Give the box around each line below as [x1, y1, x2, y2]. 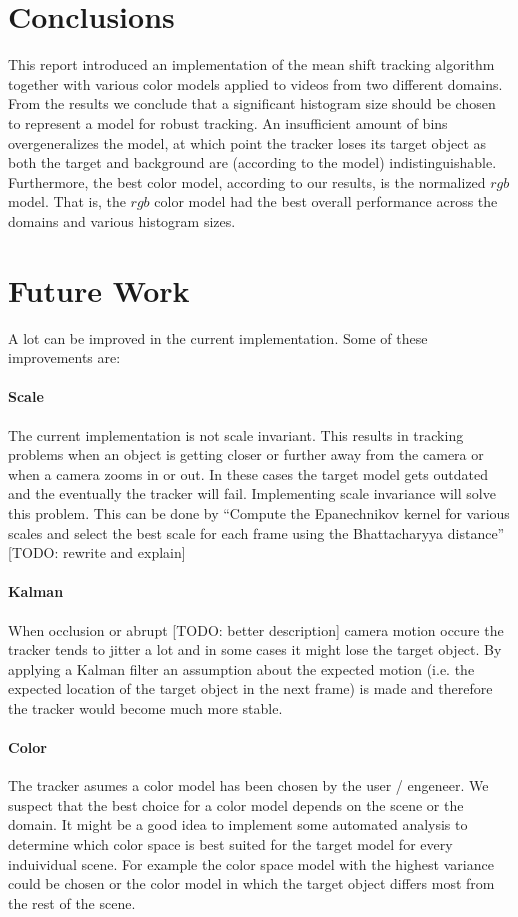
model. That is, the [8, 191, 126, 212]
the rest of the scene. [8, 892, 136, 913]
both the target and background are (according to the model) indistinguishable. [8, 152, 497, 173]
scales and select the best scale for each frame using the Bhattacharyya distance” [8, 522, 505, 543]
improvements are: [8, 347, 121, 368]
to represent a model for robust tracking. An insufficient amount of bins [8, 112, 448, 133]
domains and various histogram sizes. [8, 210, 236, 231]
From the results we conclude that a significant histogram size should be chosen [8, 93, 496, 114]
